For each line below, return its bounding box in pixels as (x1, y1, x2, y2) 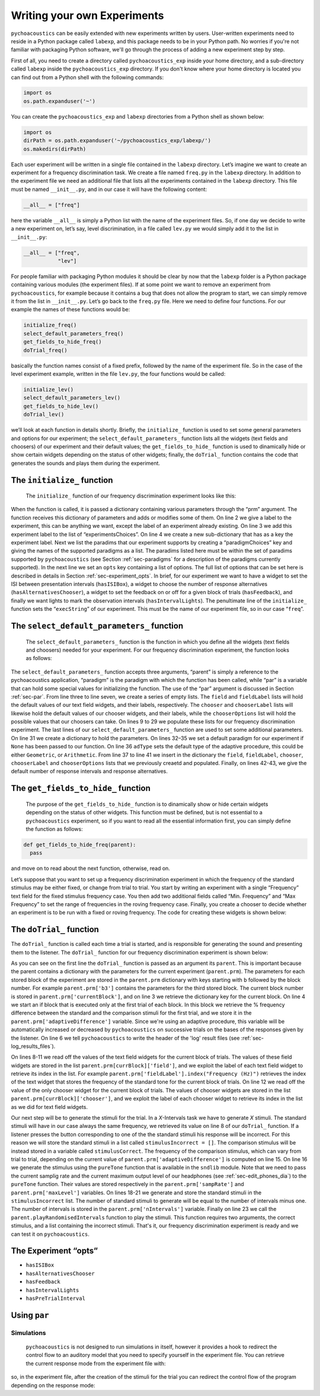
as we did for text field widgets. (11, 1103, 88, 1110)
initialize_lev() (23, 386, 74, 393)
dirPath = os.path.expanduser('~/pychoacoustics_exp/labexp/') (23, 137, 212, 144)
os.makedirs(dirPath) (23, 145, 87, 152)
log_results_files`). (11, 1043, 56, 1050)
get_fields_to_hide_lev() (23, 403, 99, 409)
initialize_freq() (23, 322, 77, 329)
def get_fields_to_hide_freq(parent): (23, 842, 136, 848)
